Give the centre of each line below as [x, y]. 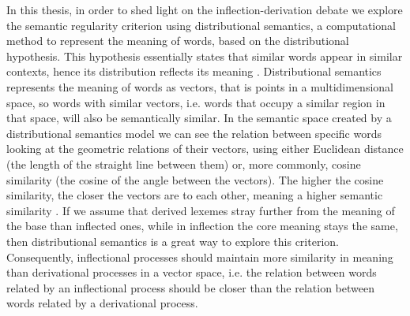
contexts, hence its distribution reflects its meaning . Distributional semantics [194, 71]
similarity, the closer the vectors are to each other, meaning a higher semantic [195, 195]
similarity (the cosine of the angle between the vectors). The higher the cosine [195, 179]
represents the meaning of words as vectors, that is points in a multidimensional [200, 86]
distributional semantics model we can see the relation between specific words [194, 133]
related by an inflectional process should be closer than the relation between [190, 287]
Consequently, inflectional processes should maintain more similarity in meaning [200, 257]
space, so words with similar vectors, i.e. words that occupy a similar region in [196, 102]
